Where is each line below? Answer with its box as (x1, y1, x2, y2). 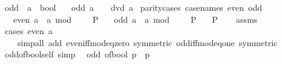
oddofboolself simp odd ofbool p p (4, 48, 150, 60)
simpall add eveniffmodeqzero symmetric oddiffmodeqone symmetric (17, 36, 278, 48)
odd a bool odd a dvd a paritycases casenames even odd (4, 1, 263, 13)
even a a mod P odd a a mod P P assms (13, 13, 258, 25)
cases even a (4, 25, 53, 37)
